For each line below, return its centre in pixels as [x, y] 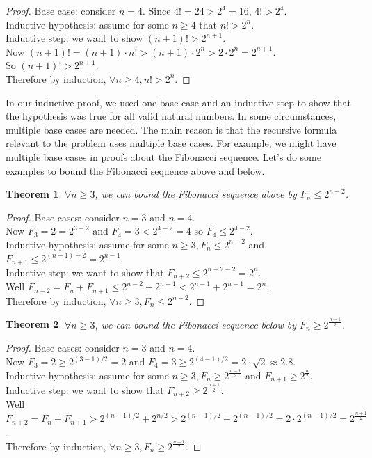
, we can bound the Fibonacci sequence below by [196, 324]
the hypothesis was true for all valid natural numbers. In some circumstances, [171, 116]
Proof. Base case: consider [61, 10]
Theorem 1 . [34, 194]
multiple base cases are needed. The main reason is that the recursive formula [171, 129]
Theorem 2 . [34, 324]
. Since [156, 10]
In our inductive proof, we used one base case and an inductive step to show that [179, 102]
